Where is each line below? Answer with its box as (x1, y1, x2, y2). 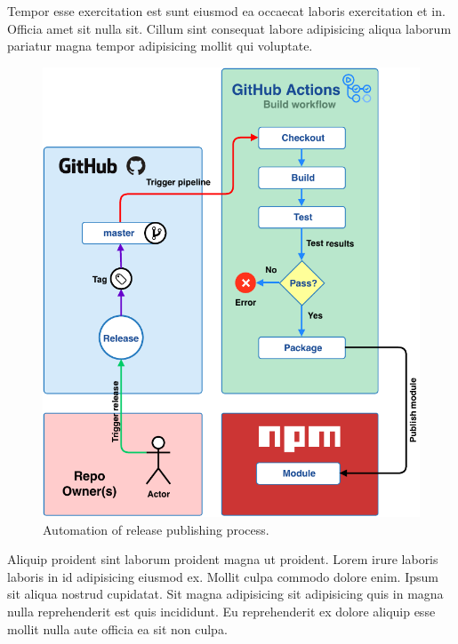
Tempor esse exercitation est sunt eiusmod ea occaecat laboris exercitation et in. (7, 2, 446, 20)
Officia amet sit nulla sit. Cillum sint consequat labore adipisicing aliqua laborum (7, 19, 452, 37)
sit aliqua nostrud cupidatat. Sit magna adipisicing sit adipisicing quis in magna (7, 584, 444, 603)
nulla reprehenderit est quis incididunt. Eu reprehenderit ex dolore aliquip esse (7, 601, 436, 620)
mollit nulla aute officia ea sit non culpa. (7, 619, 228, 638)
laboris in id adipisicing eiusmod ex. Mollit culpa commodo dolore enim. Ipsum (7, 567, 438, 585)
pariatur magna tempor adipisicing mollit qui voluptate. (7, 36, 313, 55)
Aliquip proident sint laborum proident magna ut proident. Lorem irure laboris (7, 550, 438, 568)
